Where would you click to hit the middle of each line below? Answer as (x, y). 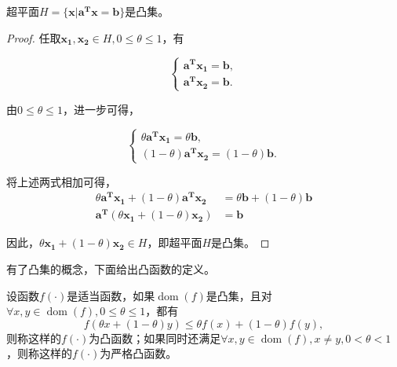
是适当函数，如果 (111, 295)
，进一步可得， (101, 109)
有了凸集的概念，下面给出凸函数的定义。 (111, 269)
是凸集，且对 (239, 295)
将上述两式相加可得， (61, 181)
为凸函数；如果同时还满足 (155, 338)
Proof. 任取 (34, 37)
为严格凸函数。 (138, 353)
